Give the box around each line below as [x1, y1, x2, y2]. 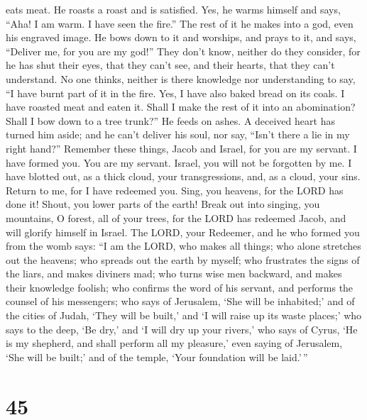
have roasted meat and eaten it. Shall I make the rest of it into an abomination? [6, 99, 356, 114]
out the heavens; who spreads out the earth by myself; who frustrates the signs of [6, 252, 360, 267]
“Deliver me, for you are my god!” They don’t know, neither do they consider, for [6, 43, 361, 58]
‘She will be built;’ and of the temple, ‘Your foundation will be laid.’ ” [6, 349, 308, 364]
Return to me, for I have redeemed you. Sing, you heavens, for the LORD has [6, 182, 344, 197]
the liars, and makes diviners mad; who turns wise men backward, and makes [6, 266, 342, 281]
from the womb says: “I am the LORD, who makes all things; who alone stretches [6, 238, 361, 253]
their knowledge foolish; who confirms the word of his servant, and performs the [6, 280, 354, 294]
